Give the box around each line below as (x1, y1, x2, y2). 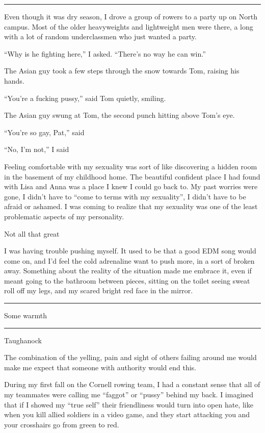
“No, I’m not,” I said (4, 144, 69, 155)
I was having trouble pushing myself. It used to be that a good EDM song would (4, 245, 256, 256)
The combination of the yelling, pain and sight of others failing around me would (4, 352, 257, 363)
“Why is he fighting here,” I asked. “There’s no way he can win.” (4, 48, 206, 59)
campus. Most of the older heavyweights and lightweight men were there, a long (4, 21, 253, 32)
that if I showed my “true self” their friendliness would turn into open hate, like (4, 399, 253, 410)
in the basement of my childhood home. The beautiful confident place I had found (4, 171, 260, 182)
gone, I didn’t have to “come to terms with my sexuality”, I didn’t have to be (4, 191, 246, 201)
